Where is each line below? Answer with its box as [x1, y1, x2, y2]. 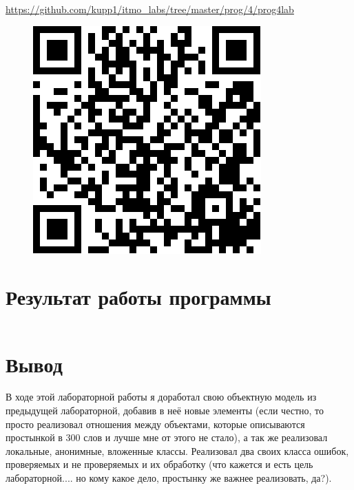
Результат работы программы [6, 283, 271, 311]
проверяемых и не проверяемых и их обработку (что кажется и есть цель [6, 457, 313, 471]
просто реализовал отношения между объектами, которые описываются [6, 416, 305, 431]
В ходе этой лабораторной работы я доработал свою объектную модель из [6, 390, 317, 404]
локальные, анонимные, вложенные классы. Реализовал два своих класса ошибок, [6, 443, 349, 458]
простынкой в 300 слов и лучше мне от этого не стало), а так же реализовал [6, 430, 328, 445]
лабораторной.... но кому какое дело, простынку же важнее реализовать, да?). [6, 471, 332, 484]
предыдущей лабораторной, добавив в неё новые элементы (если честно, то [6, 403, 324, 418]
